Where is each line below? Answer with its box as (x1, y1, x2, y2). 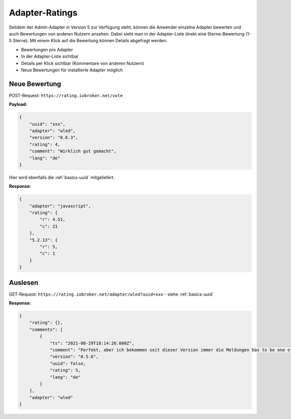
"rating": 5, (49, 368, 81, 373)
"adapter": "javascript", (29, 203, 91, 209)
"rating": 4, (29, 141, 61, 147)
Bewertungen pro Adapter (21, 47, 73, 52)
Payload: (9, 101, 28, 107)
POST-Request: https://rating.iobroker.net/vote (9, 92, 123, 98)
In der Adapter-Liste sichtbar (21, 53, 79, 59)
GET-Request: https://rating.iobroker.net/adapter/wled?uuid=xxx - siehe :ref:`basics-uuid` (9, 291, 214, 297)
